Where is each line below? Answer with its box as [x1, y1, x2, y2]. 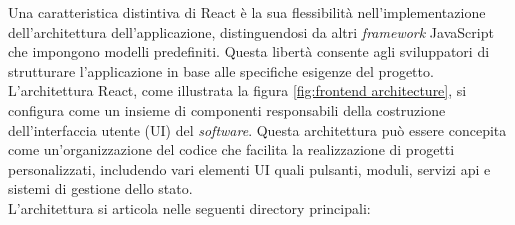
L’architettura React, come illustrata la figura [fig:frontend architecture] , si [8, 80, 467, 101]
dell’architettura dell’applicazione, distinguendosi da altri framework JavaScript [8, 21, 494, 42]
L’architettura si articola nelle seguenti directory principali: [8, 197, 371, 218]
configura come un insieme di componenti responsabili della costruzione [8, 99, 446, 120]
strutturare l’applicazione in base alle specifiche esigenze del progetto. [8, 60, 434, 81]
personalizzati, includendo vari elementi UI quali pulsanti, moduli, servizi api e [8, 158, 491, 179]
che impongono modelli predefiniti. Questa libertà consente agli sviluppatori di [8, 41, 490, 62]
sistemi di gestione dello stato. [8, 178, 193, 199]
